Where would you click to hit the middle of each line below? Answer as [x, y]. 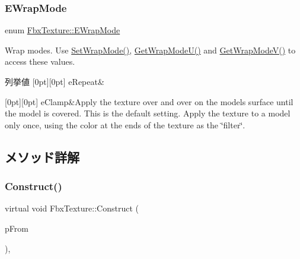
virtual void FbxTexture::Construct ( [72, 208]
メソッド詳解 [42, 157]
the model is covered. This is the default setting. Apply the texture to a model [148, 113]
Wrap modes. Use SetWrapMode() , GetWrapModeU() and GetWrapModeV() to [150, 50]
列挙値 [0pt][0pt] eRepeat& [55, 81]
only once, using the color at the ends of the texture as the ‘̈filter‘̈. [125, 124]
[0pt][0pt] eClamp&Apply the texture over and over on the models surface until [149, 101]
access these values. [40, 61]
